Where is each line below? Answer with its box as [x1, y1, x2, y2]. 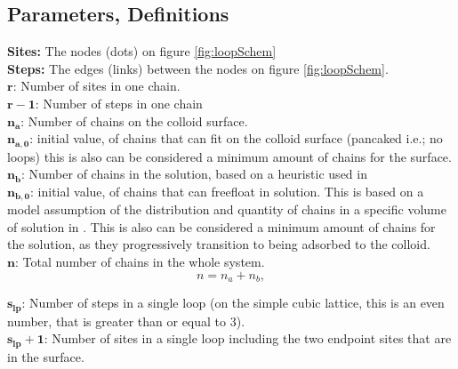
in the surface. [7, 347, 84, 365]
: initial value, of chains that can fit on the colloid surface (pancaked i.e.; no [29, 129, 443, 148]
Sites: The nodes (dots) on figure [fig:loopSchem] [7, 42, 277, 60]
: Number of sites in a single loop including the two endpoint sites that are [44, 329, 452, 348]
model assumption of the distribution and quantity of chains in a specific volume [7, 200, 446, 219]
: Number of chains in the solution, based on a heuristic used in [21, 164, 367, 183]
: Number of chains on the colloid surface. [20, 111, 248, 130]
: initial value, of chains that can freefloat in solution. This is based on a [30, 181, 424, 200]
